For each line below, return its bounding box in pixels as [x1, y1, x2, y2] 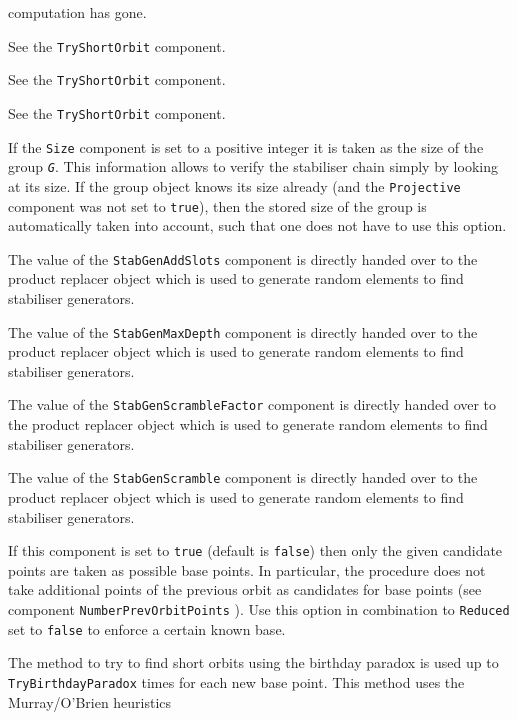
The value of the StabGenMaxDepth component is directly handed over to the [8, 321, 478, 342]
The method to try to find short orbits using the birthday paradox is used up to [8, 652, 499, 673]
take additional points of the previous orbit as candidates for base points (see [8, 579, 482, 600]
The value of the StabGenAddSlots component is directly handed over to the [8, 248, 478, 269]
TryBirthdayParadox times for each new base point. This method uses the [8, 671, 465, 692]
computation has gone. [8, 2, 147, 22]
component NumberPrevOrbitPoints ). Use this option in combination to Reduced [8, 599, 510, 619]
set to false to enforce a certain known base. [8, 618, 286, 639]
